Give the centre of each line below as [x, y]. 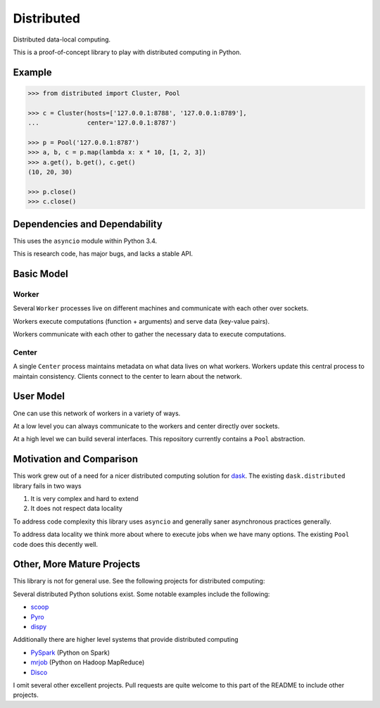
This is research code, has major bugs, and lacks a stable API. [103, 254]
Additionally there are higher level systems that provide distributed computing [126, 640]
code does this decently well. [56, 544]
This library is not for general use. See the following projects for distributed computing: [139, 581]
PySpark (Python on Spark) [70, 652]
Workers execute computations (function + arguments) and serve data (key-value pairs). [141, 321]
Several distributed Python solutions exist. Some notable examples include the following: [141, 594]
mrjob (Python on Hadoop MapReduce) [88, 662]
